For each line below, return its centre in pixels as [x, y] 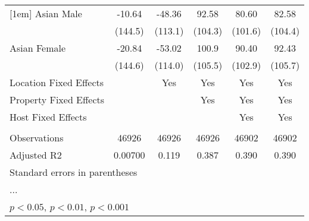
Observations [37, 138]
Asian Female [38, 48]
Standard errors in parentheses [74, 172]
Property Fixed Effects [57, 100]
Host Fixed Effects [48, 117]
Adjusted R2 [36, 155]
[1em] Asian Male [46, 13]
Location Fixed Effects [57, 82]
